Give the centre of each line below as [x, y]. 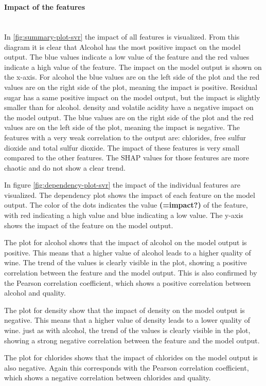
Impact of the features [45, 7]
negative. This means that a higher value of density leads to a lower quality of [127, 320]
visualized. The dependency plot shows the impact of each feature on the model [130, 195]
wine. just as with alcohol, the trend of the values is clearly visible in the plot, [127, 330]
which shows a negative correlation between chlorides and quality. [108, 378]
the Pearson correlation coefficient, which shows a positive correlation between [128, 282]
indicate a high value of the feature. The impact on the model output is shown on [133, 67]
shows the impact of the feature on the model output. [89, 225]
